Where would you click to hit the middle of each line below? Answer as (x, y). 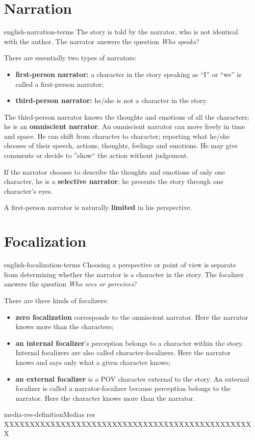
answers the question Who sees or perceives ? (71, 284)
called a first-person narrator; (60, 84)
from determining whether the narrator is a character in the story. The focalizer (124, 274)
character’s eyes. (28, 191)
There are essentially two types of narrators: (70, 58)
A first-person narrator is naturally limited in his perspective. (98, 207)
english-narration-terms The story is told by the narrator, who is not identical (121, 32)
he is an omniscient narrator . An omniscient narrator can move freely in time (125, 126)
